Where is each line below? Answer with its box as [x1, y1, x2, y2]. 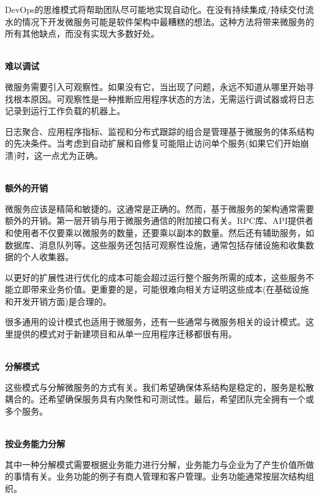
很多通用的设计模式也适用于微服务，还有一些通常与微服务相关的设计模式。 [5, 315, 306, 328]
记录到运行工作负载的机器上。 [5, 104, 125, 117]
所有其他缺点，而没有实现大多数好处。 [5, 27, 159, 40]
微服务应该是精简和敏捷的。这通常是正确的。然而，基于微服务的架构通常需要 [5, 202, 314, 215]
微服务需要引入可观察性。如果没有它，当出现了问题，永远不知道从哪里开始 [5, 80, 306, 93]
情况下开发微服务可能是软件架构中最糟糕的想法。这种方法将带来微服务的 [21, 15, 314, 28]
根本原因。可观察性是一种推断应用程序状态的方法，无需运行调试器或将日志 [13, 92, 314, 105]
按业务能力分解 [5, 437, 65, 450]
